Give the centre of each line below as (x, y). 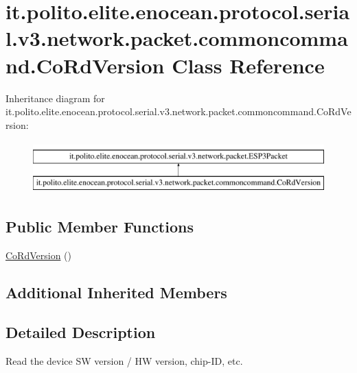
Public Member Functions (100, 226)
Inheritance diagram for (55, 98)
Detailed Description (81, 332)
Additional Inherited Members (116, 292)
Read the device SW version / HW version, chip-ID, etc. (124, 361)
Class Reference (248, 65)
